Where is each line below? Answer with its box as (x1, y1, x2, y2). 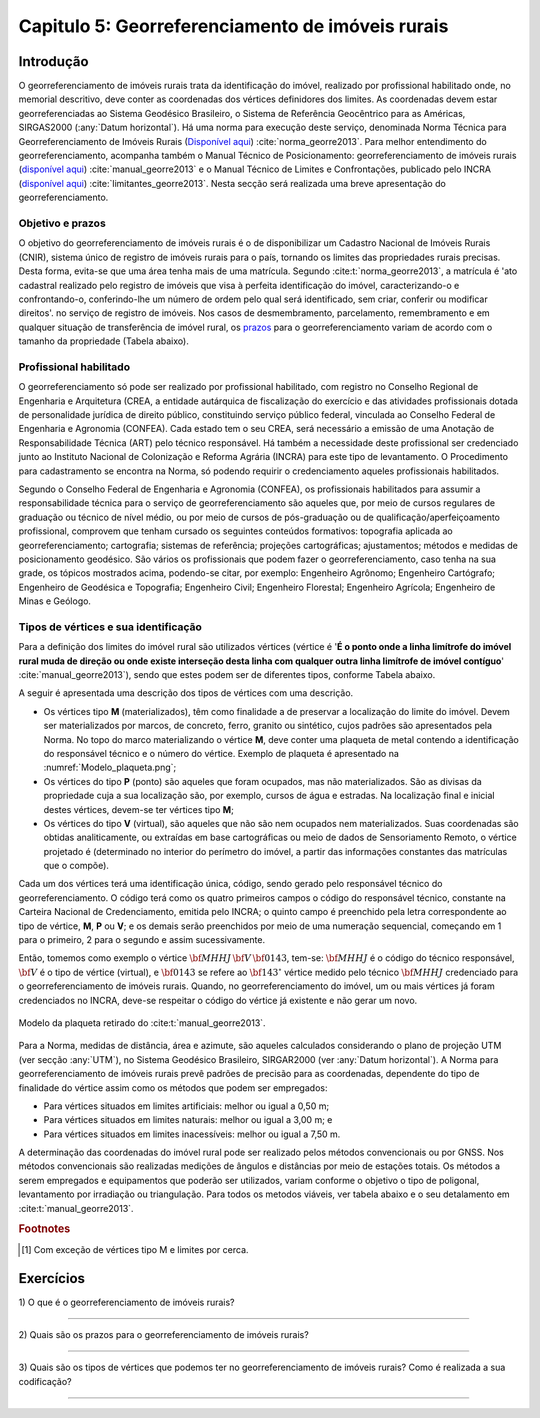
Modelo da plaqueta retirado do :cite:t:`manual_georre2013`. (18, 1016, 266, 1029)
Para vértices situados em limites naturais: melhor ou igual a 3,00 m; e (43, 1114, 333, 1126)
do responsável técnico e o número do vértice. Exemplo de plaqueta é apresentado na (43, 747, 400, 759)
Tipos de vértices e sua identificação (18, 620, 202, 634)
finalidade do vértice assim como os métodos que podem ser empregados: (18, 1081, 328, 1094)
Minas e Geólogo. (18, 595, 92, 607)
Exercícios (18, 1270, 85, 1287)
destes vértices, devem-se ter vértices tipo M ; (43, 803, 234, 815)
